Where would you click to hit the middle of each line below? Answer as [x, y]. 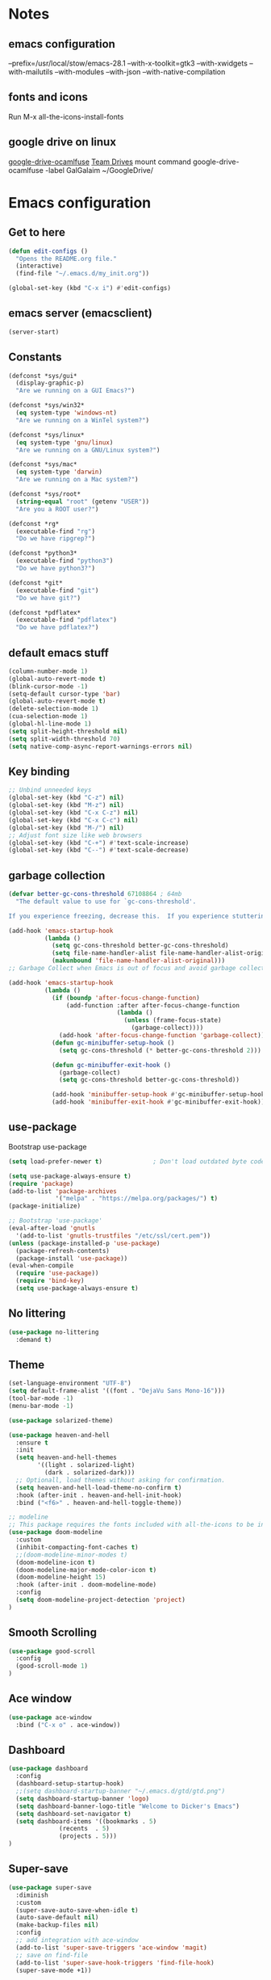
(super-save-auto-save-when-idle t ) [77, 1910]
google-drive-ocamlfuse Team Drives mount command [100, 162]
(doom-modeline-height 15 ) [61, 1577]
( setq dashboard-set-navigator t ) [73, 1814]
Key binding [39, 771]
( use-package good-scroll [52, 1651]
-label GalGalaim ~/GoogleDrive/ [99, 170]
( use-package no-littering [54, 1332]
